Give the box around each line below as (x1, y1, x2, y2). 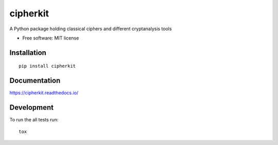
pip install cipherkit (19, 63, 76, 69)
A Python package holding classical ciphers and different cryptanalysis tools (9, 26, 172, 32)
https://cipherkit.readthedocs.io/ (9, 90, 79, 96)
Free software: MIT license (22, 35, 79, 41)
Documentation (9, 76, 61, 85)
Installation (9, 48, 46, 57)
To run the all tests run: (9, 117, 59, 123)
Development (9, 103, 54, 112)
